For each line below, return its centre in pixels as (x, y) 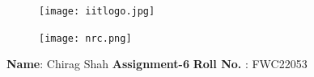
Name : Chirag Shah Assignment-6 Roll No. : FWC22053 (157, 64)
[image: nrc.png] (85, 38)
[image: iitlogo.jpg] (97, 11)
